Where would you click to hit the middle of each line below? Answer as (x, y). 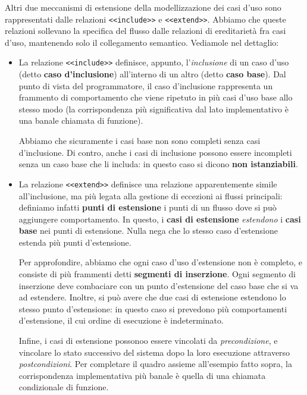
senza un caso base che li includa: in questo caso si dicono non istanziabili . (158, 164)
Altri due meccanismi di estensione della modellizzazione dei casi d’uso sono (143, 7)
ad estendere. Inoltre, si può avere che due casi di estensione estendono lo (152, 297)
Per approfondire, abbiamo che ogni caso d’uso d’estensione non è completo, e (161, 262)
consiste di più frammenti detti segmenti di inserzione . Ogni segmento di (157, 274)
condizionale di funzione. (64, 387)
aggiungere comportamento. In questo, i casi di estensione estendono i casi (160, 219)
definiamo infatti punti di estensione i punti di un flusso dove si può (148, 207)
